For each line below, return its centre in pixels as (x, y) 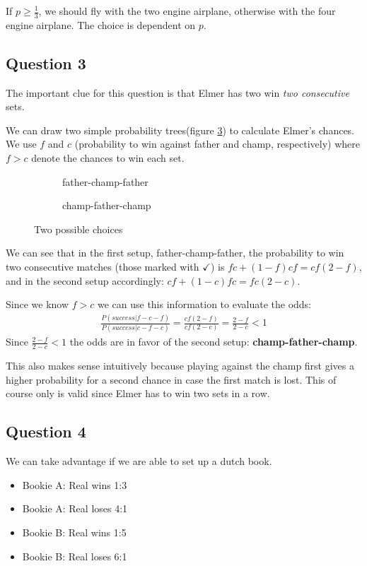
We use (21, 144)
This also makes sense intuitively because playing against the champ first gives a (180, 366)
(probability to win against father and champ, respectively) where (217, 144)
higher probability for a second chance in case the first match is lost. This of (171, 379)
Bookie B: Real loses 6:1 (75, 556)
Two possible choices (78, 229)
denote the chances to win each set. (108, 158)
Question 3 (46, 63)
